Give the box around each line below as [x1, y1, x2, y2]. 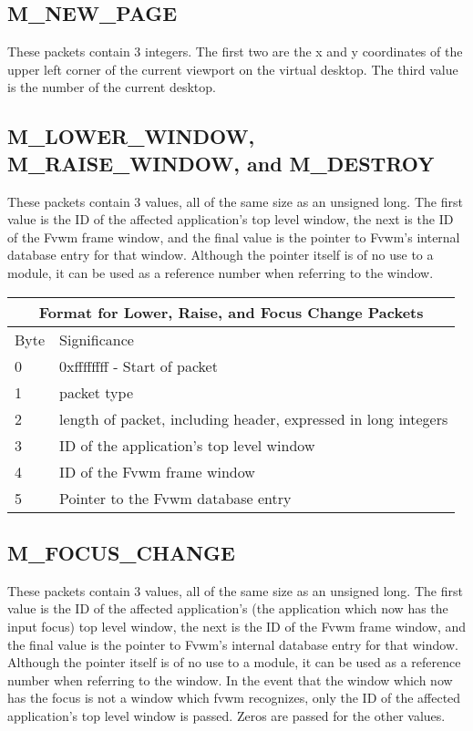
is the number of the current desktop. [7, 77, 216, 97]
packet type [59, 381, 133, 403]
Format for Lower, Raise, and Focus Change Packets [38, 301, 424, 323]
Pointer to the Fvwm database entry [59, 487, 292, 509]
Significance [59, 328, 134, 350]
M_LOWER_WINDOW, [7, 122, 255, 150]
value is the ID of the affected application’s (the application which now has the [7, 599, 448, 618]
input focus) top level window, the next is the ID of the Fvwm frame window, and [7, 616, 467, 635]
